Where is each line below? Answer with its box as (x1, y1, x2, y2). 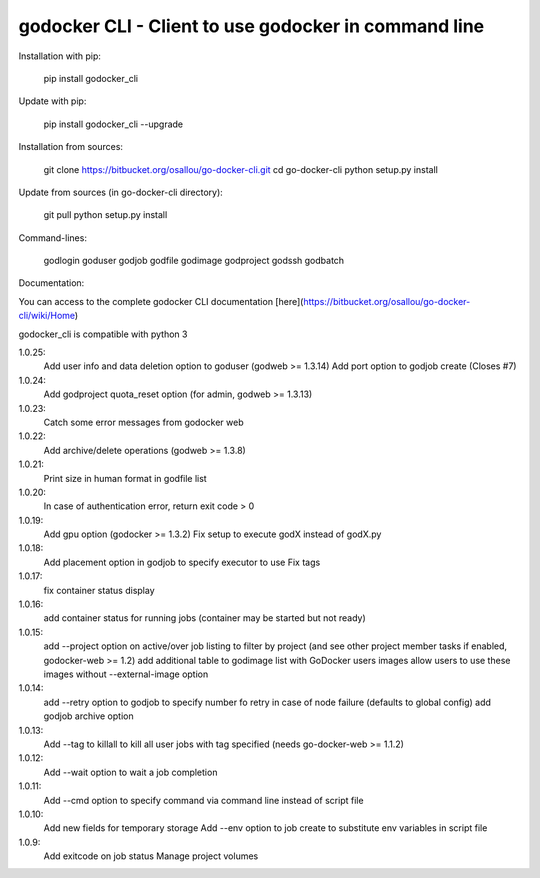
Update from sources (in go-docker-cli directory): (18, 186, 224, 198)
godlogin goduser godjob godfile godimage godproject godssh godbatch (43, 255, 345, 267)
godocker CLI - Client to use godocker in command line (18, 15, 485, 37)
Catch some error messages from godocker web (43, 416, 244, 428)
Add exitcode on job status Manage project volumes (43, 850, 259, 862)
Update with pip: (18, 95, 87, 107)
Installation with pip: (18, 50, 102, 62)
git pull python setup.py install (43, 209, 168, 221)
